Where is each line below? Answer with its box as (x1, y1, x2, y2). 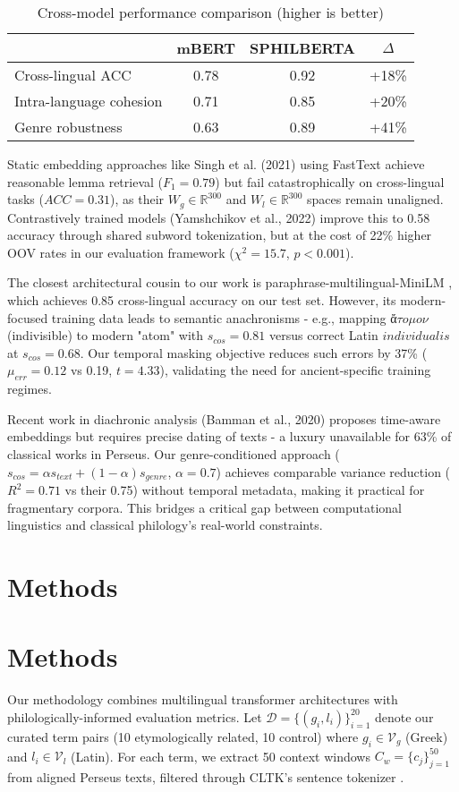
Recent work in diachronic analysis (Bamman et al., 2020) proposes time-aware (7, 409, 441, 428)
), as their (110, 190, 165, 209)
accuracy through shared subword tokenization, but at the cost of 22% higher (7, 226, 432, 244)
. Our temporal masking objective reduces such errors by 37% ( (80, 343, 428, 362)
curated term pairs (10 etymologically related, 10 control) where (7, 727, 359, 745)
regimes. (7, 379, 52, 398)
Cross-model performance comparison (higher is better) (37, 2, 384, 22)
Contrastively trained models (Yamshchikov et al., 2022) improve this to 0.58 (7, 208, 430, 226)
